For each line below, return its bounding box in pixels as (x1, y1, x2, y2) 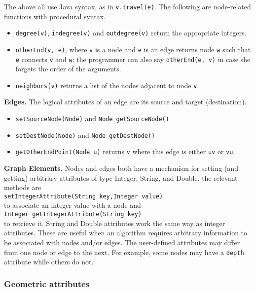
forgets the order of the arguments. (15, 64, 121, 74)
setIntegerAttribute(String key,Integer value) (4, 193, 163, 200)
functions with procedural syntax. (4, 11, 106, 21)
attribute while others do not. (4, 257, 94, 267)
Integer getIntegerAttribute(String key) (4, 211, 142, 218)
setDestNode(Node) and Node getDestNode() (15, 129, 155, 140)
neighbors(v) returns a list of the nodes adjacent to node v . (15, 80, 199, 90)
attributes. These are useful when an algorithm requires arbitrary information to (4, 227, 248, 238)
